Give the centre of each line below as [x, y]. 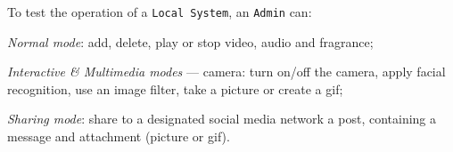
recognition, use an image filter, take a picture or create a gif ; [175, 88]
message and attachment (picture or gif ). [119, 136]
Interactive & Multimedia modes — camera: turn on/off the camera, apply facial [226, 72]
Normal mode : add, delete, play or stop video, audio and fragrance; [190, 41]
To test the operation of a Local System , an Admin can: [160, 12]
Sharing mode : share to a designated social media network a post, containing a [222, 119]
